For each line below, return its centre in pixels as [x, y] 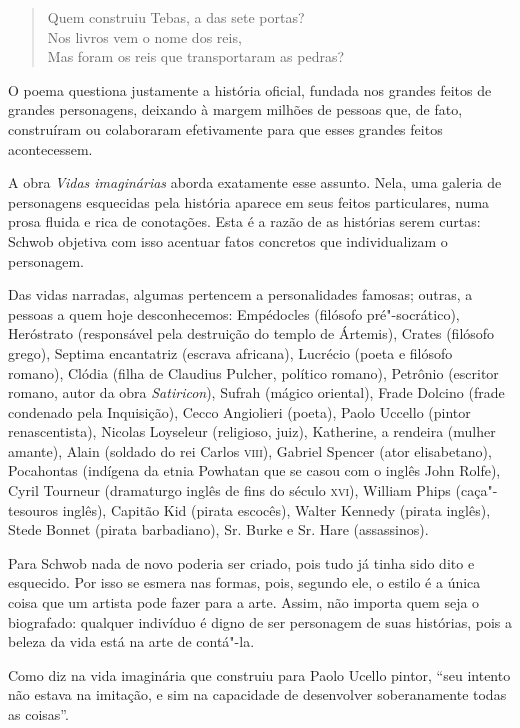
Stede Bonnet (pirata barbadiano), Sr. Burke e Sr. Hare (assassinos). [218, 529]
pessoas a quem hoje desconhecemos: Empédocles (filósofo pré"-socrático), [234, 313]
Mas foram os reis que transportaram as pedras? [196, 56]
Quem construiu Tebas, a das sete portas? [176, 17]
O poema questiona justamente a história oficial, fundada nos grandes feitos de [250, 89]
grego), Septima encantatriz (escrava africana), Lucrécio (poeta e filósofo [230, 352]
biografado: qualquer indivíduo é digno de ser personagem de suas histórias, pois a [260, 621]
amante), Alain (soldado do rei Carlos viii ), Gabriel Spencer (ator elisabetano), [250, 450]
